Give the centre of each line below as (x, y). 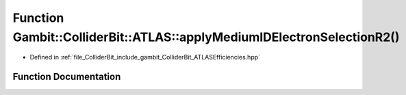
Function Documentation (67, 77)
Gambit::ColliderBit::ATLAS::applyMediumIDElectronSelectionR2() (206, 37)
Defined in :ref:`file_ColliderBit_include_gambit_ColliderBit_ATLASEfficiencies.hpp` (145, 57)
